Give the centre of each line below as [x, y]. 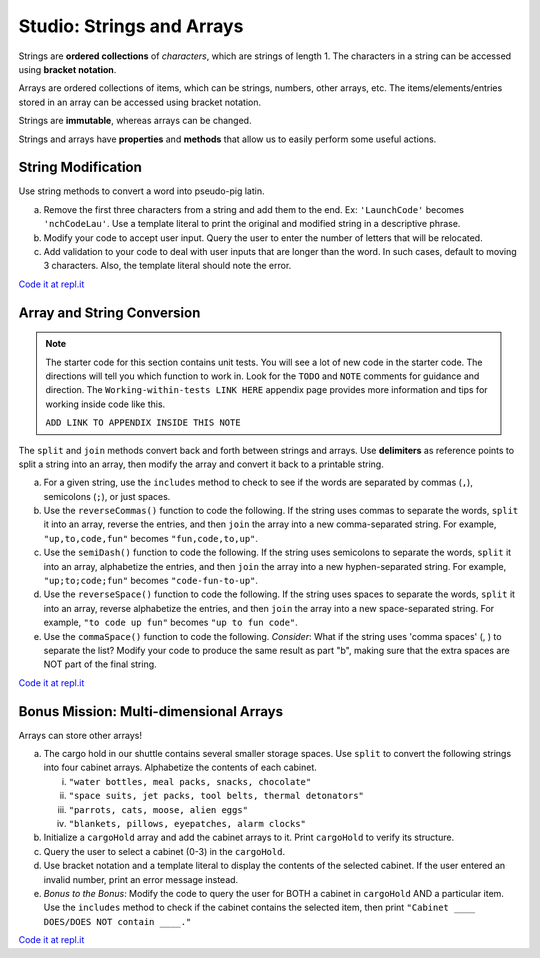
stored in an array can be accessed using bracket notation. [140, 102]
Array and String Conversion [109, 312]
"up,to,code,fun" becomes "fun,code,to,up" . [151, 538]
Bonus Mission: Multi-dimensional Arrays [151, 711]
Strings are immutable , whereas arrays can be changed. [135, 121]
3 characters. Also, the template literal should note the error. [167, 266]
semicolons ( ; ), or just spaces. [107, 496]
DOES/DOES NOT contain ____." [117, 921]
